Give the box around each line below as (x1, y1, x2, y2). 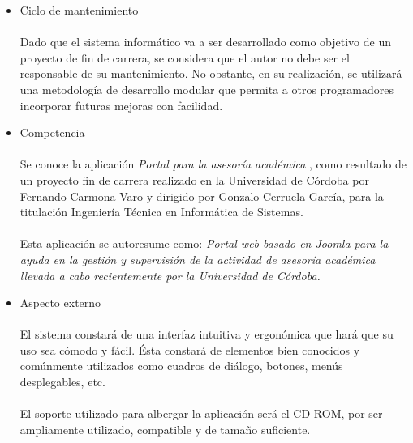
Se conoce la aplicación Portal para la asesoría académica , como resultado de (19, 155, 407, 173)
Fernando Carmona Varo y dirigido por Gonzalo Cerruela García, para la (19, 187, 384, 204)
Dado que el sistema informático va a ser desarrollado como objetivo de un (19, 33, 391, 50)
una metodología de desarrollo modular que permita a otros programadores (19, 80, 394, 97)
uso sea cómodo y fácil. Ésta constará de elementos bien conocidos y (19, 341, 360, 358)
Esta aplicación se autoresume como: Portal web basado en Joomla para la (19, 235, 389, 252)
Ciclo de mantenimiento (19, 2, 139, 18)
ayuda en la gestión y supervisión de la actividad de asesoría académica (19, 250, 376, 267)
